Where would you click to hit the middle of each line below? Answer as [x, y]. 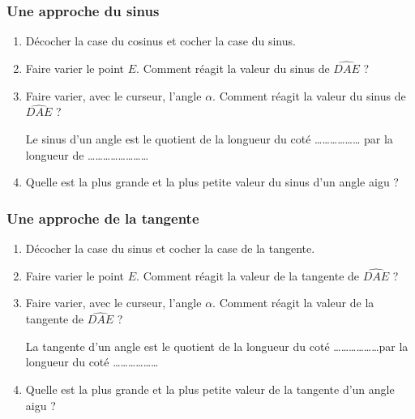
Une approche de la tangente [103, 218]
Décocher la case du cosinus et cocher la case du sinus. [160, 41]
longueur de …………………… [87, 154]
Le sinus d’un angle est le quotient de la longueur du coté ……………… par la [209, 139]
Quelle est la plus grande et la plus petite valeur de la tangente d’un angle [210, 389]
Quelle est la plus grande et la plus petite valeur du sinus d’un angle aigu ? [212, 182]
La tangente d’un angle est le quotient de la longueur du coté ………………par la [217, 346]
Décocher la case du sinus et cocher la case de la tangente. [170, 248]
